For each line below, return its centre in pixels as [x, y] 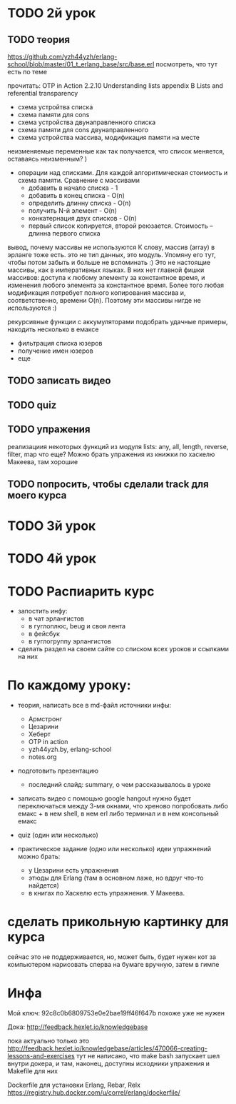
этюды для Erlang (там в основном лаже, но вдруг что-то [116, 878]
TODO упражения [49, 430]
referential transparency [43, 93]
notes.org [42, 757]
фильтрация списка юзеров [60, 343]
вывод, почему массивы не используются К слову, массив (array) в [111, 247]
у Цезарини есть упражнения [73, 870]
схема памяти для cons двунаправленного [83, 130]
